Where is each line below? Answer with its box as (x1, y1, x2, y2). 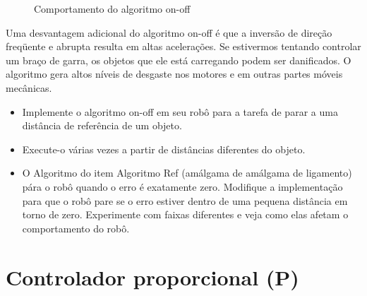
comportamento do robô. (22, 220, 130, 235)
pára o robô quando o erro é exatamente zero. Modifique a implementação (22, 179, 343, 194)
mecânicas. (6, 80, 52, 95)
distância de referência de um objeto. (22, 118, 182, 133)
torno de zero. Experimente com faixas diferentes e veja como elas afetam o (22, 207, 349, 222)
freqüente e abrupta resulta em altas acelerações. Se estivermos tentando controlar (6, 39, 361, 54)
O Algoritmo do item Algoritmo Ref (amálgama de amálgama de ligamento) (22, 165, 352, 180)
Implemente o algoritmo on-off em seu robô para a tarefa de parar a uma (22, 104, 338, 119)
